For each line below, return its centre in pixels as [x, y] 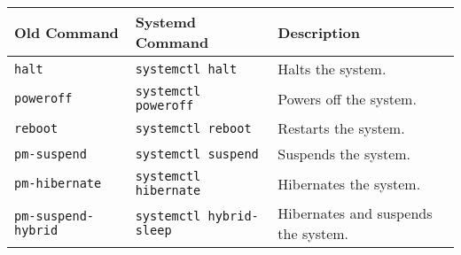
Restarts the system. [341, 128]
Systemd [165, 22]
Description [319, 32]
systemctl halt [186, 69]
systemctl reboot [193, 128]
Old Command [66, 32]
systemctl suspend [197, 154]
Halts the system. [332, 69]
